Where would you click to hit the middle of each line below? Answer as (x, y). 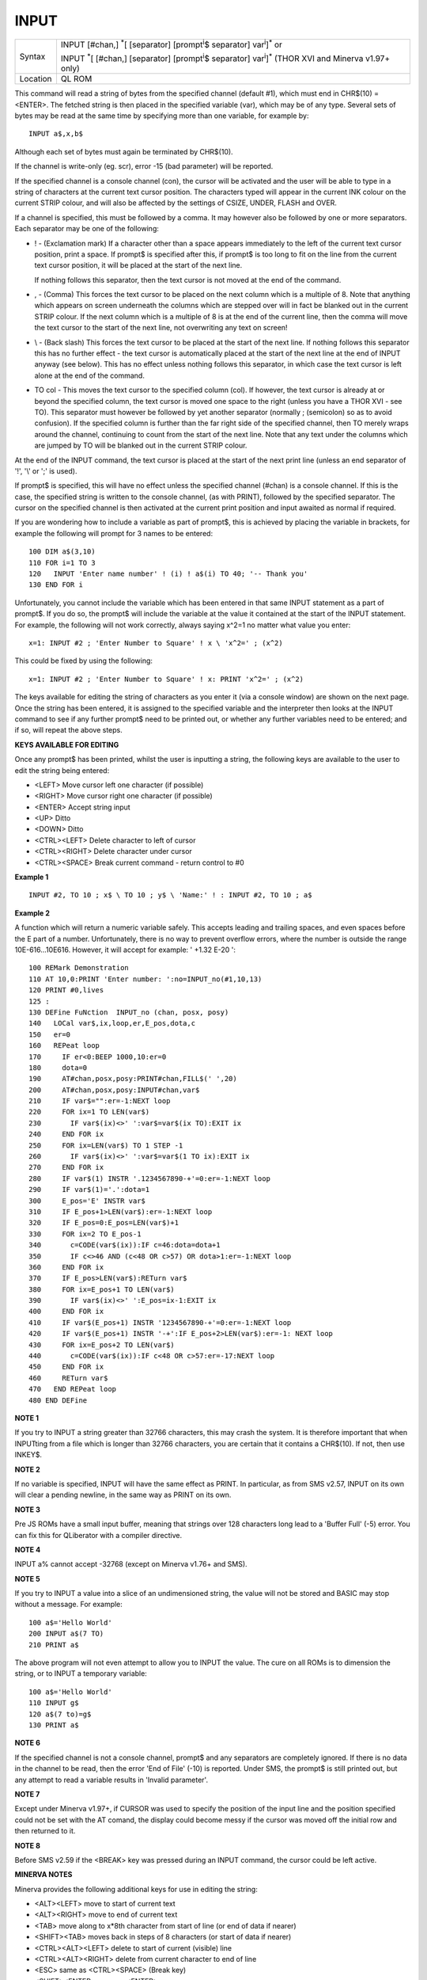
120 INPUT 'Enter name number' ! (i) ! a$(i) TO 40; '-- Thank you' (168, 574)
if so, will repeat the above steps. (68, 730)
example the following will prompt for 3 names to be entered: (114, 533)
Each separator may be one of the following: (87, 229)
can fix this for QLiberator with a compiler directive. (98, 1535)
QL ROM (76, 79)
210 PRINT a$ (54, 1645)
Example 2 (32, 913)
